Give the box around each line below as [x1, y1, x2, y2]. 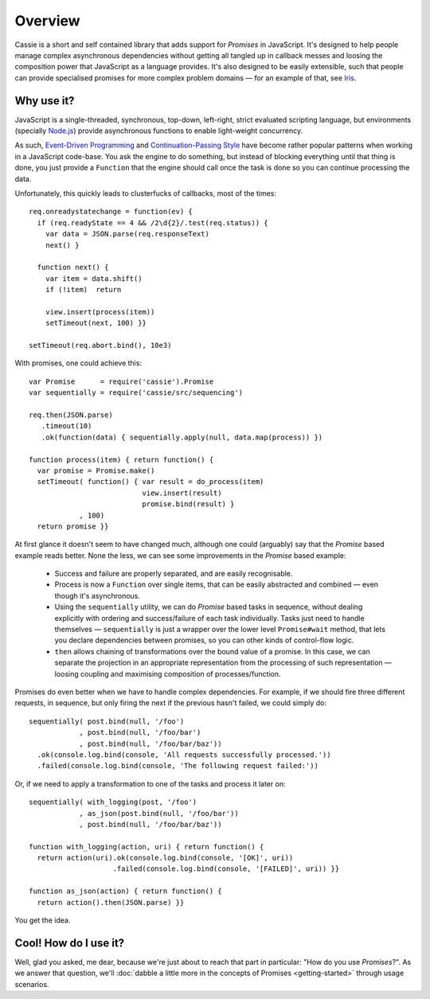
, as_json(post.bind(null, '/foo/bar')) [79, 809, 239, 818]
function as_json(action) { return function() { [29, 887, 222, 896]
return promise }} [37, 521, 109, 531]
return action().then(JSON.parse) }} [37, 898, 185, 907]
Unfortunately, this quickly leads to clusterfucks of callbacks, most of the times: [14, 188, 276, 198]
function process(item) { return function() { [29, 455, 214, 464]
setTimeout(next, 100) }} [45, 318, 147, 328]
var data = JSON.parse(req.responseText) [45, 229, 210, 239]
